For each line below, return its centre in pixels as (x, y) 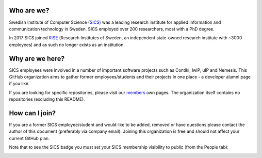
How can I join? (32, 113)
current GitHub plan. (29, 138)
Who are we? (29, 10)
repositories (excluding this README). (47, 99)
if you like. (19, 84)
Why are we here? (37, 58)
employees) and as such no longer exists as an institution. (67, 45)
